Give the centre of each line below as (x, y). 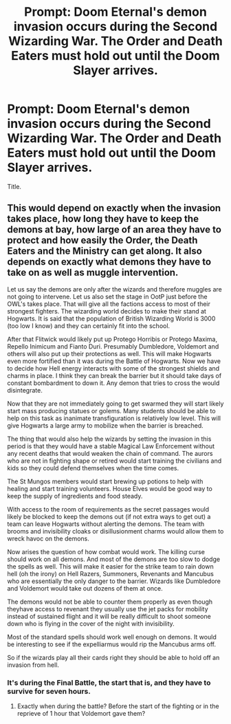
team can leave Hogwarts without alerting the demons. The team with (106, 524)
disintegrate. (25, 390)
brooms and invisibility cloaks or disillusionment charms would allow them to (115, 531)
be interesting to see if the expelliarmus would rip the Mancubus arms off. (112, 644)
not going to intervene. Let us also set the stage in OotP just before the (107, 296)
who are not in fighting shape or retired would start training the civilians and (114, 461)
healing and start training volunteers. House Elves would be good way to (110, 488)
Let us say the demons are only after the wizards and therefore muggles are (114, 289)
